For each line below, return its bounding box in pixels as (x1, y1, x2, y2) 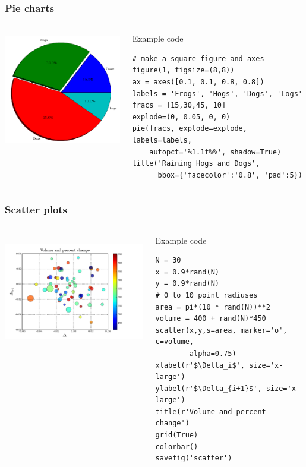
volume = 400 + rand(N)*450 (155, 314, 266, 323)
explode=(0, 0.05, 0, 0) (132, 112, 231, 121)
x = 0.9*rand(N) (155, 267, 219, 276)
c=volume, (155, 337, 194, 346)
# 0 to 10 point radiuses (155, 291, 258, 299)
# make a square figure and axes (132, 54, 264, 63)
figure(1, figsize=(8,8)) (132, 66, 235, 75)
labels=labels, (132, 135, 192, 144)
